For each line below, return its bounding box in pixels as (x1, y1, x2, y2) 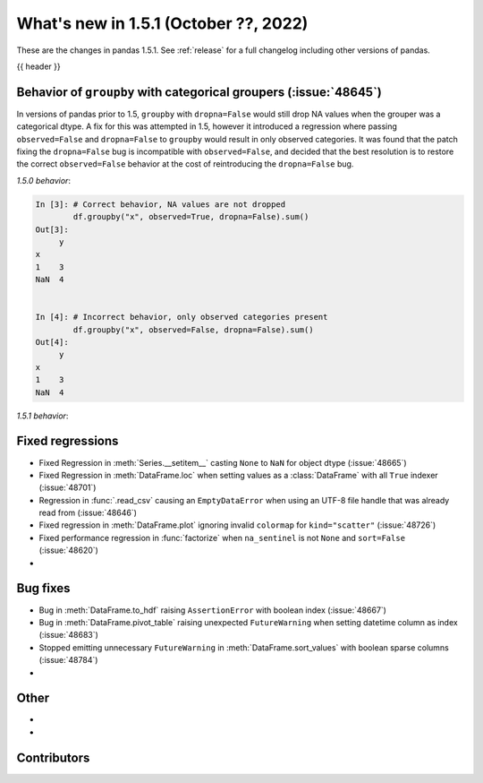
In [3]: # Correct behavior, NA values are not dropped (35, 199, 286, 210)
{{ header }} (16, 61, 62, 72)
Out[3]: (35, 224, 69, 235)
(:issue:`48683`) (38, 630, 98, 641)
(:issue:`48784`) (38, 655, 98, 666)
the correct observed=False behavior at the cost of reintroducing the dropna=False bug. (16, 159, 354, 169)
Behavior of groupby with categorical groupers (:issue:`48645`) (16, 84, 382, 99)
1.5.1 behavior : (16, 410, 69, 421)
